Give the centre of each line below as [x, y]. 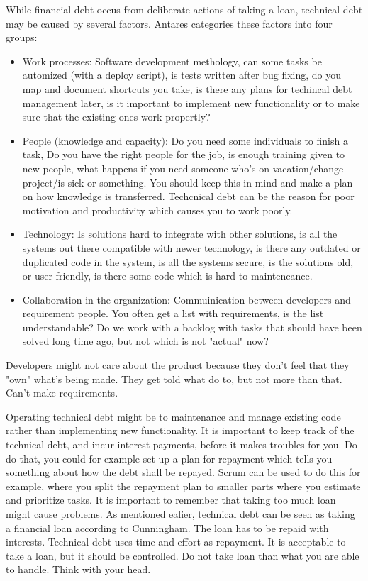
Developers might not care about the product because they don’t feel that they [178, 365]
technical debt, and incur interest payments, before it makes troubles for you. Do [182, 444]
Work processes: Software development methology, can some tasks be [172, 61]
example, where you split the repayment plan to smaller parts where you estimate [183, 486]
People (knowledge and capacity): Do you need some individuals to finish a [185, 140]
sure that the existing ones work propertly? [116, 117]
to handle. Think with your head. [78, 569]
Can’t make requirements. [62, 393]
